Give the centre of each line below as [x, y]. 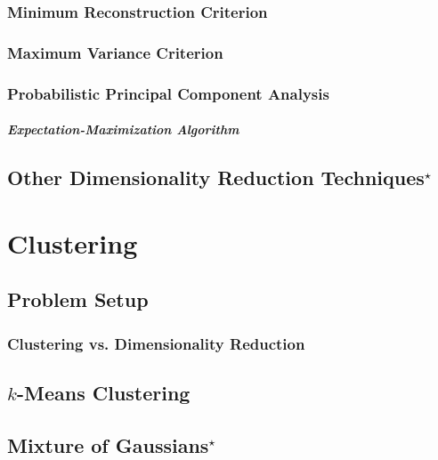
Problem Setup [78, 299]
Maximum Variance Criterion [115, 52]
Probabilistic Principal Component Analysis [168, 93]
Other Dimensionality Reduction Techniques [216, 178]
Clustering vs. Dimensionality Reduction [156, 343]
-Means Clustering [103, 392]
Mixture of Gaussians [108, 444]
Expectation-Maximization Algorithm [123, 129]
